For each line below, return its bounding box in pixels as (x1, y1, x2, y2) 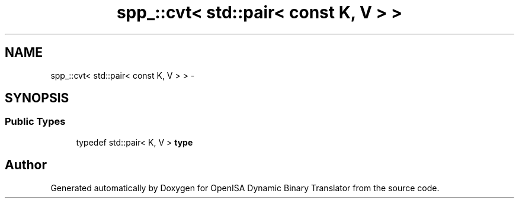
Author (5, 157, 47, 173)
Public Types (5, 115, 66, 128)
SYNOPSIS (5, 91, 69, 106)
